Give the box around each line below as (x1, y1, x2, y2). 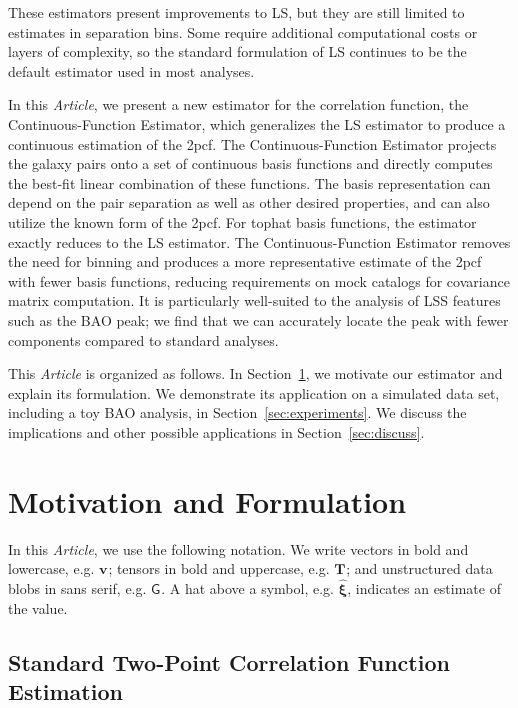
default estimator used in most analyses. (8, 60, 255, 81)
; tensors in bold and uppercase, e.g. (108, 558, 330, 579)
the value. (8, 597, 68, 618)
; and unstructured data (346, 558, 493, 579)
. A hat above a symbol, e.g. (161, 578, 334, 598)
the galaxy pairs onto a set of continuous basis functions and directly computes (8, 153, 493, 174)
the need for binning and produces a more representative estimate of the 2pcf (8, 251, 482, 272)
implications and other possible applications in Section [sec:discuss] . (8, 421, 425, 442)
